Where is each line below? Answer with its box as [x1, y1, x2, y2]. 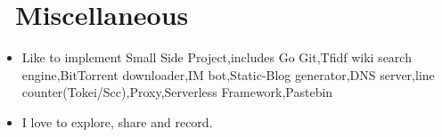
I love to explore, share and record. [21, 112, 213, 131]
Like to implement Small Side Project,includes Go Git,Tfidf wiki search [21, 48, 412, 67]
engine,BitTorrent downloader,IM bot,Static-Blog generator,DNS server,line [21, 65, 435, 84]
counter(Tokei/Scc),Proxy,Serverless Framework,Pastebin [21, 83, 333, 101]
